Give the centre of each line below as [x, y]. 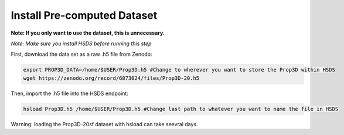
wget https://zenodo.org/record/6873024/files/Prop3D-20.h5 [111, 78]
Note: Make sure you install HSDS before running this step [81, 43]
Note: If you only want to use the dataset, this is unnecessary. [88, 33]
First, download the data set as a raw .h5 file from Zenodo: [81, 54]
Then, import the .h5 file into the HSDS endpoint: [69, 93]
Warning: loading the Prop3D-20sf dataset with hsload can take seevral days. [105, 124]
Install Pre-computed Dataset [84, 15]
